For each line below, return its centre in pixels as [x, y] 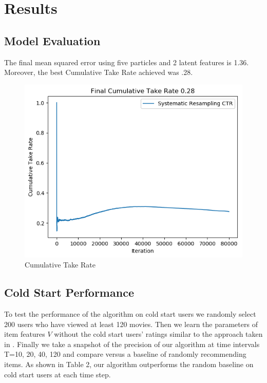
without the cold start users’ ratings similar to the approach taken [158, 334]
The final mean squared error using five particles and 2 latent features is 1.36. [127, 62]
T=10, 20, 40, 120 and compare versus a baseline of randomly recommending [125, 354]
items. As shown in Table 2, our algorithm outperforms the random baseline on [129, 364]
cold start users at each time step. [58, 374]
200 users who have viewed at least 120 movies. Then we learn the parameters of [131, 324]
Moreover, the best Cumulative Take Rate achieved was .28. [99, 72]
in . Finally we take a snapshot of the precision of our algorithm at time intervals [132, 344]
